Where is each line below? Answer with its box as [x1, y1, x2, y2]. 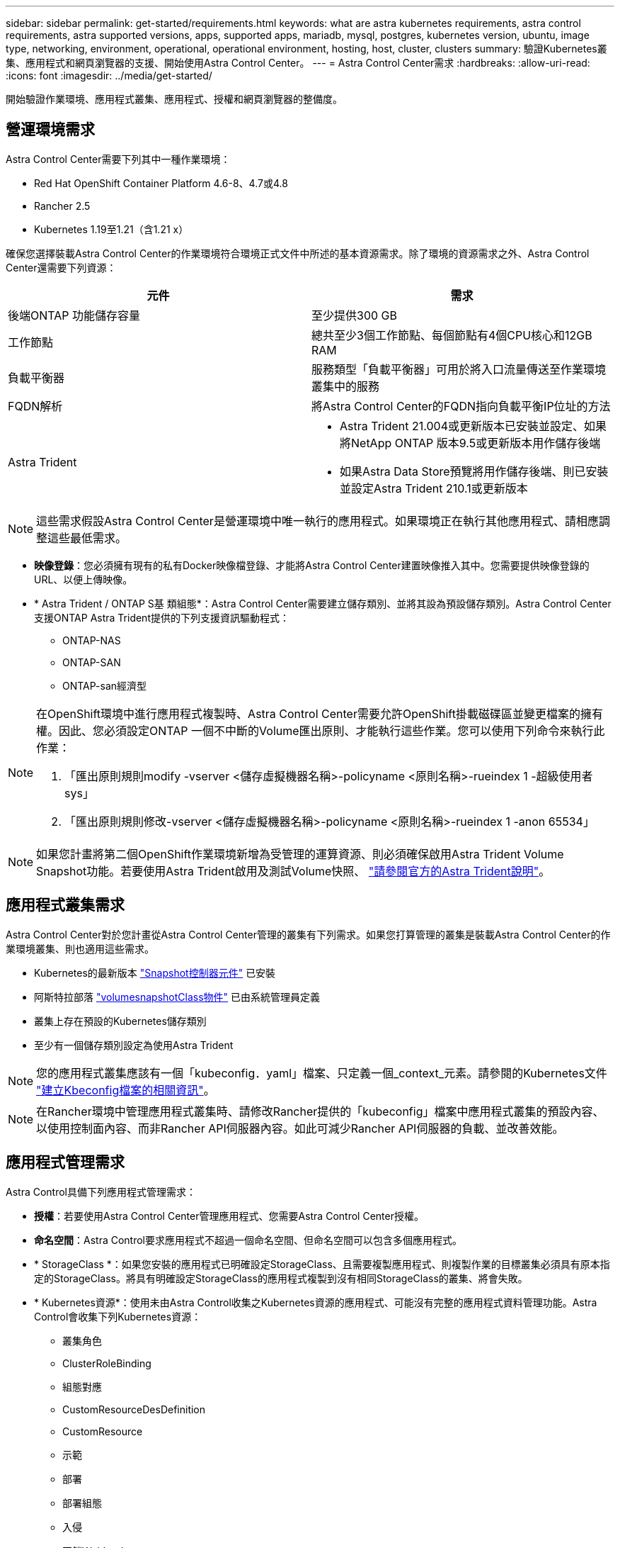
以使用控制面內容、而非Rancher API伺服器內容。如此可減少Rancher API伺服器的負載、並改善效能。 [36, 1121, 564, 1135]
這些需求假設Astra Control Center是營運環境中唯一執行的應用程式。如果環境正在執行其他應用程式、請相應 [36, 513, 599, 528]
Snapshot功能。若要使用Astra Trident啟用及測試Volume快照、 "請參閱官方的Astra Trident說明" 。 [36, 863, 551, 878]
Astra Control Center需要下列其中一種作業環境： [6, 152, 231, 165]
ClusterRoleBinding [62, 1357, 151, 1369]
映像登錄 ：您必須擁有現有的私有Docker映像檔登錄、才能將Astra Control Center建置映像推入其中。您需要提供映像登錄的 [34, 559, 590, 571]
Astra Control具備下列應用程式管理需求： [6, 1185, 196, 1198]
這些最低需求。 [47, 530, 127, 545]
